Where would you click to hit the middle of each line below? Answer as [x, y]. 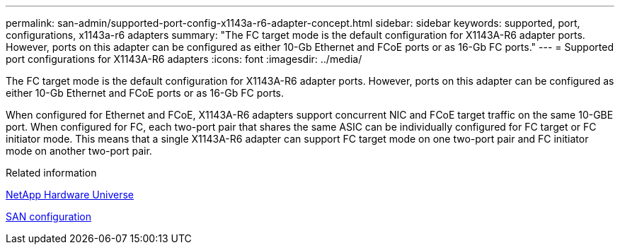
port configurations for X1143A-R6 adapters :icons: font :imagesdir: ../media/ [184, 59]
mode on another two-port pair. [79, 151]
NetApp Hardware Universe [70, 195]
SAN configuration [48, 216]
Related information [51, 173]
